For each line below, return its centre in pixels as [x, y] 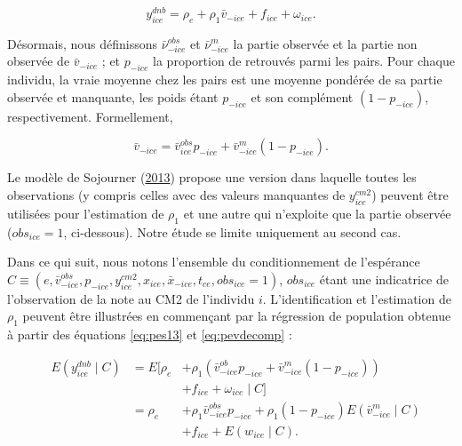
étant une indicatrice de [384, 279]
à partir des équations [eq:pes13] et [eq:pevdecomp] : [150, 334]
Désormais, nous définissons [83, 43]
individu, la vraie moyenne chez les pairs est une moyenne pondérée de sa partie [225, 80]
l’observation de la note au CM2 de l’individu [131, 298]
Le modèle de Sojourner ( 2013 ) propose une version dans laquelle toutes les [212, 177]
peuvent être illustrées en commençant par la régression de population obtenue [237, 316]
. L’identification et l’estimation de [357, 298]
